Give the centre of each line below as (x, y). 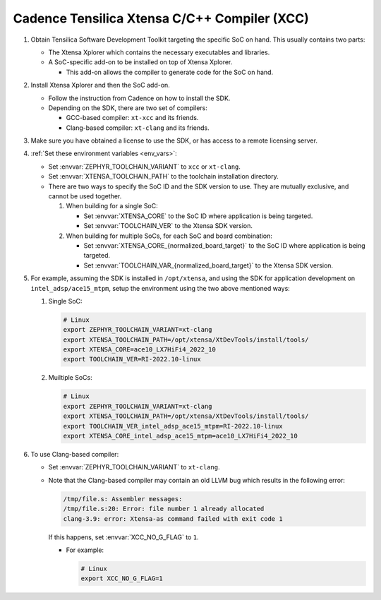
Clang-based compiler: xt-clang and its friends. (138, 128)
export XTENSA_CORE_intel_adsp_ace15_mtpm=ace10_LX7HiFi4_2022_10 (180, 436)
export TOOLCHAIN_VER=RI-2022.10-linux (132, 359)
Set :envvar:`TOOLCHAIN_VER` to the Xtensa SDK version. (168, 226)
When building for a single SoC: (112, 206)
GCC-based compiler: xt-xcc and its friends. (132, 118)
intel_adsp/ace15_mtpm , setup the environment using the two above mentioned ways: (161, 288)
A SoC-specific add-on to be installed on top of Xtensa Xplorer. (140, 62)
